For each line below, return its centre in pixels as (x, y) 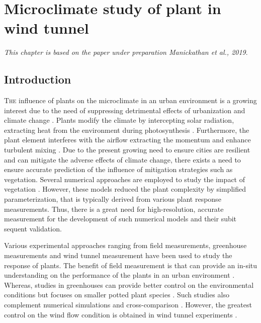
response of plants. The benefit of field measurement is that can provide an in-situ (131, 265)
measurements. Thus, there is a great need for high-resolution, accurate (114, 209)
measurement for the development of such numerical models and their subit (120, 219)
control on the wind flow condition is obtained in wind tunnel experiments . (121, 314)
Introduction (38, 79)
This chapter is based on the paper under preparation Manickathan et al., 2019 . (126, 52)
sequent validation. (33, 228)
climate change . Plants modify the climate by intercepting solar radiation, (119, 120)
